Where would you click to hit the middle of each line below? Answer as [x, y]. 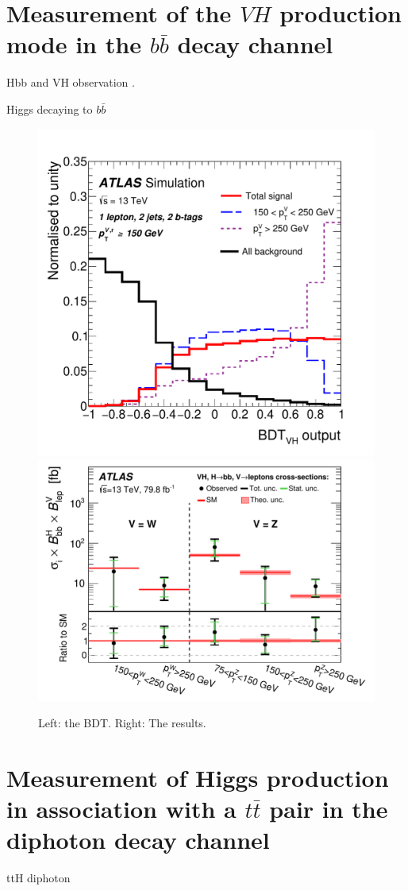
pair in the [329, 809]
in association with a [121, 809]
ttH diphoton [38, 878]
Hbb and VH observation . [71, 82]
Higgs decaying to [50, 108]
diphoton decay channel [138, 840]
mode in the [74, 44]
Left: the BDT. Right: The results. [122, 723]
